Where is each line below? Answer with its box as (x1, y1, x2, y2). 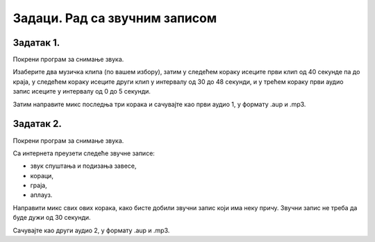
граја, (30, 181, 48, 190)
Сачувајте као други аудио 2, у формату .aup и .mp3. (12, 226, 170, 234)
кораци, (30, 171, 53, 180)
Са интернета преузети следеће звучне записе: (12, 149, 156, 157)
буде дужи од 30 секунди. (12, 214, 91, 222)
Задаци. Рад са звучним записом (12, 10, 217, 26)
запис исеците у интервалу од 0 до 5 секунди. (12, 87, 151, 96)
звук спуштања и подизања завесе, (30, 162, 137, 170)
